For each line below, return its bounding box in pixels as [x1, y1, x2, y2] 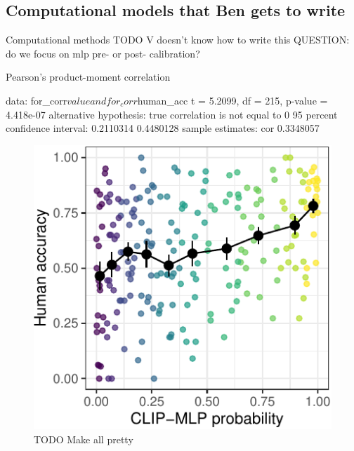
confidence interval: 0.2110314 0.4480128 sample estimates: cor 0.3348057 [6, 121, 320, 135]
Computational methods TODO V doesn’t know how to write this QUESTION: [6, 32, 350, 47]
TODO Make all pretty [34, 431, 133, 446]
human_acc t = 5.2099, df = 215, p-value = [137, 93, 328, 107]
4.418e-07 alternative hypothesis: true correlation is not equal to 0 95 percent [6, 107, 338, 121]
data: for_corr [6, 93, 67, 107]
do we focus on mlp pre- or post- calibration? [6, 46, 200, 60]
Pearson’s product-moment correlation [6, 69, 171, 84]
